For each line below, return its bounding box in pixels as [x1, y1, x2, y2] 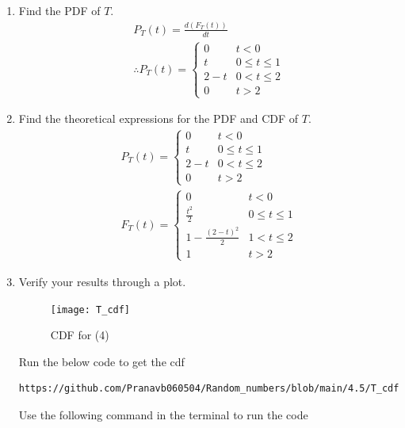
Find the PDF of [18, 2, 101, 18]
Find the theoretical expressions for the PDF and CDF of [18, 110, 299, 127]
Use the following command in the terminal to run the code [18, 406, 308, 422]
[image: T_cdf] [50, 304, 131, 315]
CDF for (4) [50, 327, 109, 343]
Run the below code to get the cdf [18, 353, 185, 369]
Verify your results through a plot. [18, 273, 186, 289]
